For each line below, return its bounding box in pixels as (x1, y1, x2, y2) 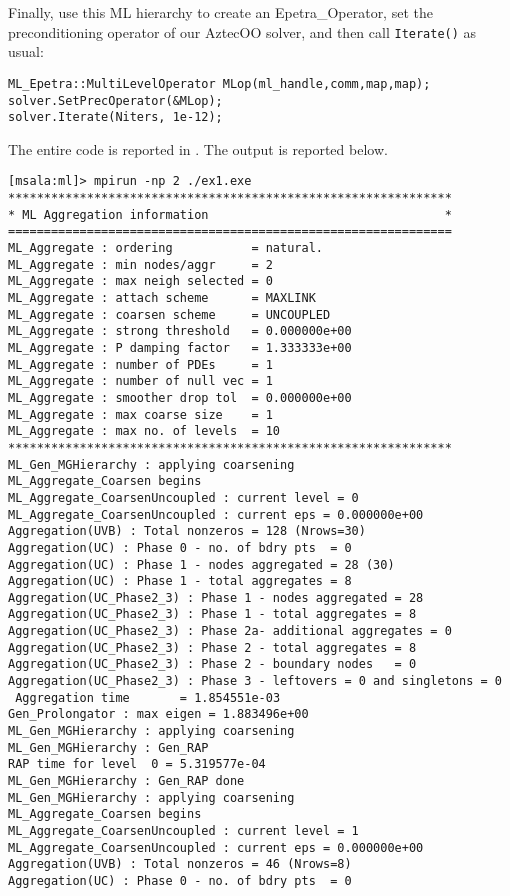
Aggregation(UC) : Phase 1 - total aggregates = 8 (8, 574, 352, 589)
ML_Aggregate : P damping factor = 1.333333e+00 (8, 340, 352, 355)
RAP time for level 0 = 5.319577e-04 (8, 757, 266, 772)
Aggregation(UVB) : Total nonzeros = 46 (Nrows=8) (8, 857, 352, 872)
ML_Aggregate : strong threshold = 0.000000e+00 (8, 324, 352, 339)
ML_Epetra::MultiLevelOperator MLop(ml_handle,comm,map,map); (8, 76, 431, 91)
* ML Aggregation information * (8, 207, 452, 222)
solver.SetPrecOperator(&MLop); (8, 93, 223, 108)
